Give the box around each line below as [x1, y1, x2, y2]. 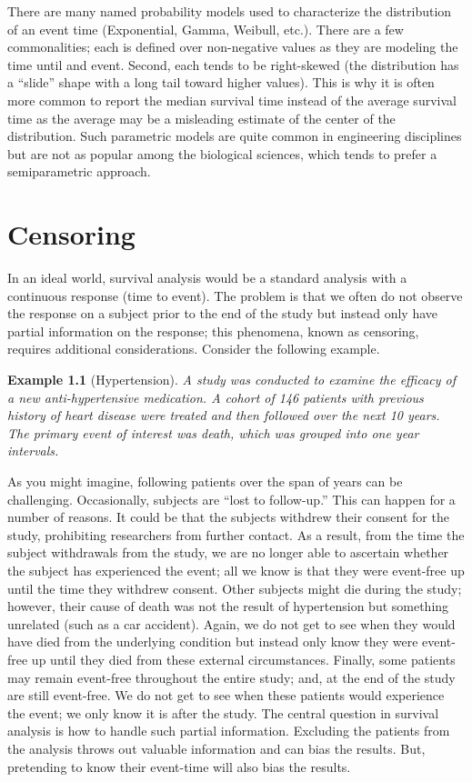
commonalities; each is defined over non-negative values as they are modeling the [7, 37, 458, 56]
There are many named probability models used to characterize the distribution [7, 2, 452, 20]
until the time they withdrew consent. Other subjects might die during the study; [7, 578, 462, 597]
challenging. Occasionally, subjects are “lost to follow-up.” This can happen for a [7, 489, 456, 508]
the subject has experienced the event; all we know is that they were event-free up [7, 560, 465, 579]
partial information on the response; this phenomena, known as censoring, [7, 321, 419, 340]
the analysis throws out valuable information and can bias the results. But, [7, 738, 426, 757]
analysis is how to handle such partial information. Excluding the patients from [7, 721, 450, 740]
